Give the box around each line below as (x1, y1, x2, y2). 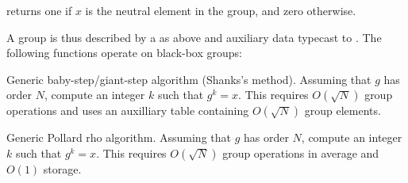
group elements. (304, 102, 381, 119)
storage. (43, 160, 82, 177)
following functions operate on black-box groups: (6, 44, 242, 61)
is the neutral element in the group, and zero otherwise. (85, 2, 356, 18)
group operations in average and (222, 144, 379, 161)
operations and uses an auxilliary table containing (6, 102, 249, 119)
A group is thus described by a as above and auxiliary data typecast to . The (6, 29, 382, 45)
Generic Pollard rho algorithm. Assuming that (6, 129, 231, 146)
